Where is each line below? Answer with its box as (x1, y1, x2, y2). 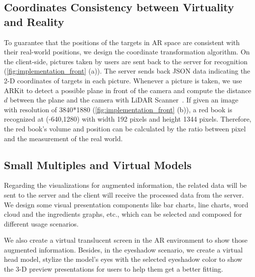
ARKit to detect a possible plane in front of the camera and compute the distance (4, 85, 252, 95)
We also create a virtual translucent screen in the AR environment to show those (4, 235, 248, 245)
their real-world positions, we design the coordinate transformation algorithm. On (4, 47, 250, 57)
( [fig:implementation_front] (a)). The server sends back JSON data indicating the (4, 66, 251, 76)
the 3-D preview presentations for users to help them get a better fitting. (4, 264, 223, 274)
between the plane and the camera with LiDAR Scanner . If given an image (9, 95, 238, 105)
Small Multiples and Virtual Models (4, 157, 192, 172)
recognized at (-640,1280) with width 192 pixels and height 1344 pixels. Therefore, (4, 114, 252, 124)
